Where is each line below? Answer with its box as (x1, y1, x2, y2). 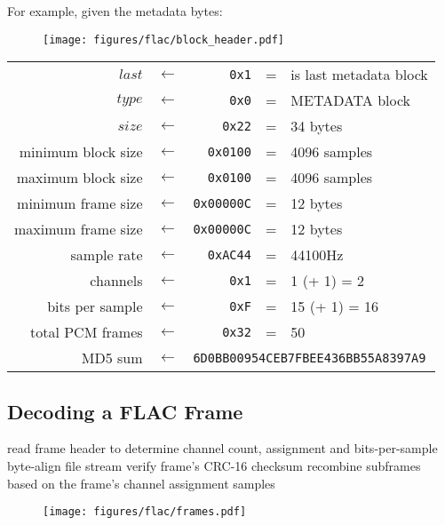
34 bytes (290, 115, 343, 137)
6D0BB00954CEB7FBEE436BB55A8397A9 (193, 350, 426, 365)
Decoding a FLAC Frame (7, 397, 243, 425)
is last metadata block (290, 64, 428, 85)
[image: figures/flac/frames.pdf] (43, 505, 247, 519)
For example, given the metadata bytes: (7, 2, 223, 20)
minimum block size (19, 141, 143, 163)
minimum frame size (17, 193, 143, 214)
